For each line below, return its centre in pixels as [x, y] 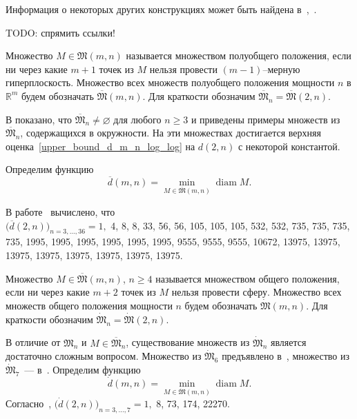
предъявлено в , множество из [286, 356]
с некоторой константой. [289, 146]
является [288, 342]
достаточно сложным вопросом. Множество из [104, 356]
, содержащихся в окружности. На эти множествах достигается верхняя [171, 133]
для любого [137, 119]
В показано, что [39, 119]
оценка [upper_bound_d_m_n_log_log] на [100, 146]
